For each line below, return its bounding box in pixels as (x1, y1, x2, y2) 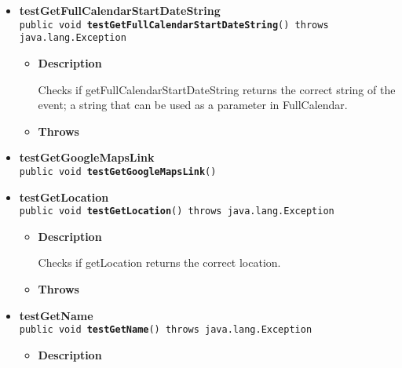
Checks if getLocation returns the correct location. (38, 254, 281, 271)
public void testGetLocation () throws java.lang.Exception (19, 206, 334, 217)
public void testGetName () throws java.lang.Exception (19, 324, 312, 336)
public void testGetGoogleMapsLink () (19, 166, 217, 177)
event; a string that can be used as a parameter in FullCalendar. (38, 97, 348, 113)
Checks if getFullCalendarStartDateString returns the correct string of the (38, 81, 396, 97)
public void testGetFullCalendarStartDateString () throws (19, 19, 329, 31)
